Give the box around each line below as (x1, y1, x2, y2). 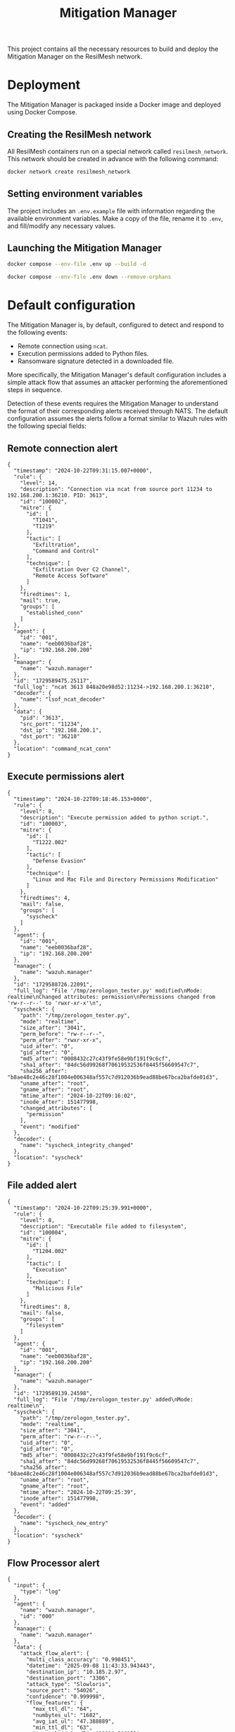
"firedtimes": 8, (20, 1303, 71, 1310)
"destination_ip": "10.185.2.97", (25, 1668, 128, 1675)
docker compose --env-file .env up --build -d (7, 261, 146, 268)
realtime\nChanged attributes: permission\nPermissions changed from (7, 993, 216, 1000)
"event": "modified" (20, 1123, 80, 1130)
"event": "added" (20, 1501, 71, 1508)
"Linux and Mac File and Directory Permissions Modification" (32, 876, 219, 883)
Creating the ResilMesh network (7, 129, 152, 141)
